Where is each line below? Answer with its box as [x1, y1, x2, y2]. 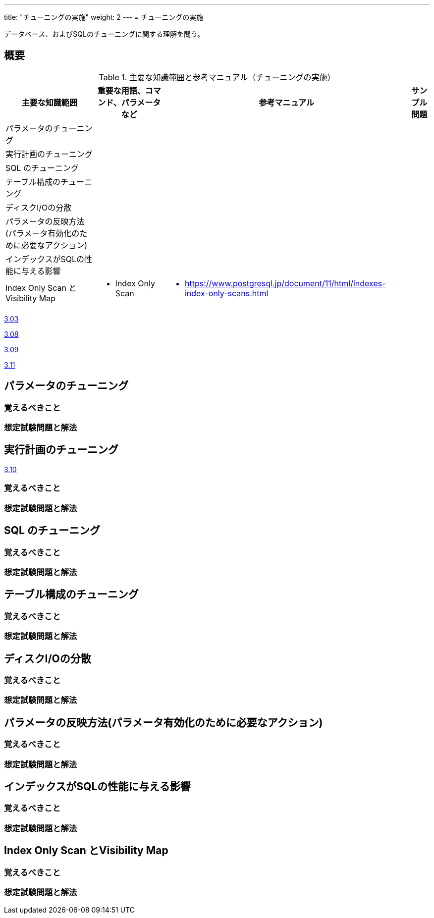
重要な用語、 [97, 85, 145, 96]
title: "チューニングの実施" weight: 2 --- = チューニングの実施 [4, 13, 204, 21]
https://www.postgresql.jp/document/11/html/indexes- [184, 278, 386, 288]
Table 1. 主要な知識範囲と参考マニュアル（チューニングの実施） [99, 72, 335, 82]
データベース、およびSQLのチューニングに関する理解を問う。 [4, 30, 205, 38]
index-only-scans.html [184, 288, 269, 298]
